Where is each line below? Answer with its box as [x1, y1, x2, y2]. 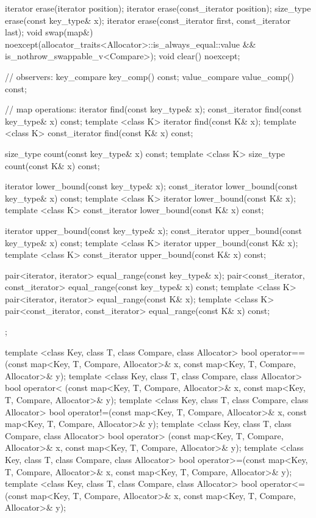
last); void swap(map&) [5, 26, 93, 38]
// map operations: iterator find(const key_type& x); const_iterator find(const [5, 103, 302, 115]
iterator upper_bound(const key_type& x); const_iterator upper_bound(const [5, 224, 303, 236]
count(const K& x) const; [5, 159, 100, 172]
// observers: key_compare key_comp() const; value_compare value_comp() [5, 70, 294, 82]
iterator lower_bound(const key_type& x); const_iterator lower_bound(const [5, 180, 298, 192]
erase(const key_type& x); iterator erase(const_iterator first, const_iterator [5, 13, 291, 26]
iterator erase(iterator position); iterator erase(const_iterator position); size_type [5, 2, 311, 14]
